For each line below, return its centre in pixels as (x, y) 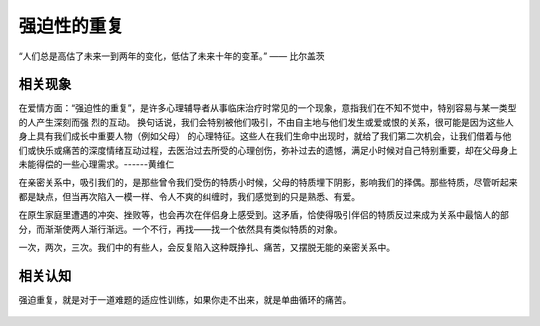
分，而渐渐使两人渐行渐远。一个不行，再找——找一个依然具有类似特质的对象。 (180, 229)
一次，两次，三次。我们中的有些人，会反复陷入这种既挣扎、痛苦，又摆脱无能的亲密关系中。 (206, 247)
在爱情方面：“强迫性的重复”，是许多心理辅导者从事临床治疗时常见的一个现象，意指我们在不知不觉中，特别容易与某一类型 (267, 108)
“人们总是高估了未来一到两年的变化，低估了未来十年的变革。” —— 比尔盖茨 (171, 56)
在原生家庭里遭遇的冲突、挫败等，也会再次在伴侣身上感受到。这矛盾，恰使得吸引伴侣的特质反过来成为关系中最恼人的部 (263, 215)
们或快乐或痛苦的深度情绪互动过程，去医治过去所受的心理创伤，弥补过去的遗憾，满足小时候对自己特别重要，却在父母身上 (268, 150)
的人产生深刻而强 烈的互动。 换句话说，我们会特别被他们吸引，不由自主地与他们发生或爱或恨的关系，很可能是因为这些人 (266, 122)
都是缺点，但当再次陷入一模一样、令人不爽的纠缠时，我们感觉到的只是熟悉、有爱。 (189, 196)
